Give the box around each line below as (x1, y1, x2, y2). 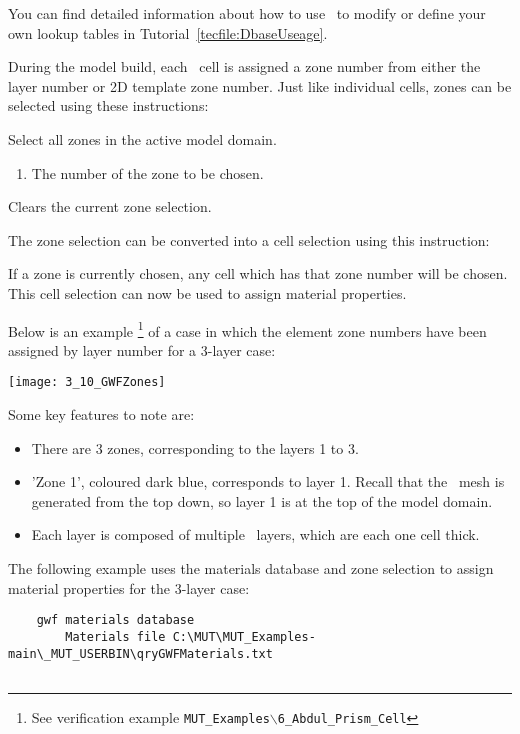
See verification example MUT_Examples (31, 706, 270, 727)
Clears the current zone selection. (8, 196, 212, 217)
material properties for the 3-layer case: (8, 577, 250, 598)
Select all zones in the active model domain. (8, 128, 277, 149)
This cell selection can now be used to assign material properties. (8, 282, 407, 303)
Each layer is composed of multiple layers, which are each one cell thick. (31, 524, 480, 545)
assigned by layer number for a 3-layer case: (8, 339, 276, 360)
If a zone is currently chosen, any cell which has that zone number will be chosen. (8, 263, 508, 284)
